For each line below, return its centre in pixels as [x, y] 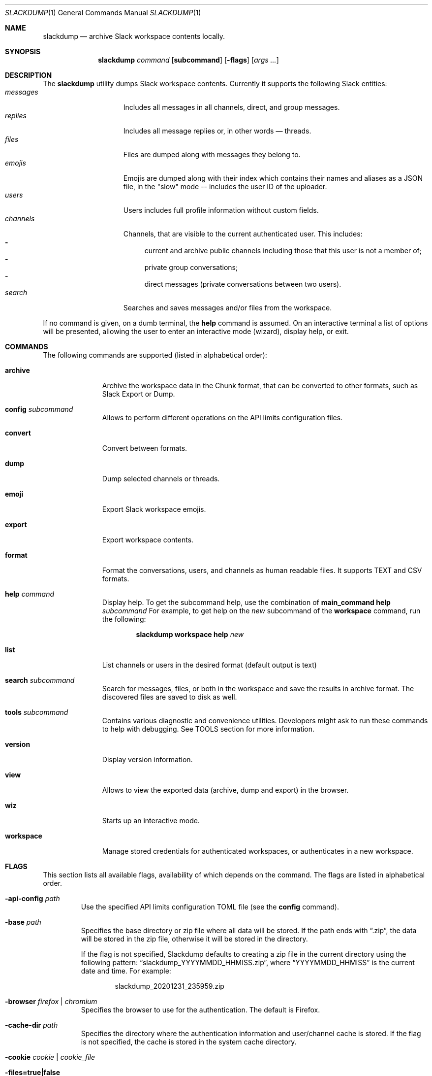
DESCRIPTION [29, 75]
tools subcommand [37, 712]
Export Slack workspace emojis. [154, 509]
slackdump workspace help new [190, 634]
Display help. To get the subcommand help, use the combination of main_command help [246, 602]
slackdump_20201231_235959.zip [170, 986]
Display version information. [147, 759]
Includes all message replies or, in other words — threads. [217, 131]
